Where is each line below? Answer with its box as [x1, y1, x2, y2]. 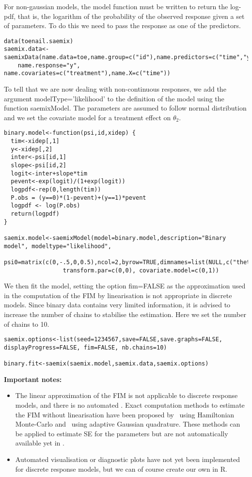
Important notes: [4, 374, 62, 384]
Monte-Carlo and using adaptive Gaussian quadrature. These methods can [15, 419, 240, 429]
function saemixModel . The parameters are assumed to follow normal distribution [4, 103, 247, 113]
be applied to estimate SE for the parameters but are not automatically [15, 428, 228, 438]
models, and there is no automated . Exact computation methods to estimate [15, 400, 245, 410]
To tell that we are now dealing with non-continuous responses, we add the [4, 84, 226, 94]
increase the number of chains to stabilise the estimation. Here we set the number [4, 309, 246, 319]
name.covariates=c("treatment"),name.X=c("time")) [4, 70, 171, 77]
